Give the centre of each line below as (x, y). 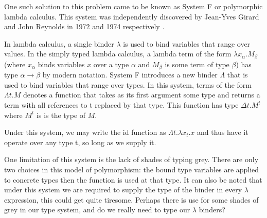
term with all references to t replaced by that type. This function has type (121, 105)
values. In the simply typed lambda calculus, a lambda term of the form (118, 54)
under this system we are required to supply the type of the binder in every (123, 190)
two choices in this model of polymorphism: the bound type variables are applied (132, 170)
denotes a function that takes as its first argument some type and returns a (141, 95)
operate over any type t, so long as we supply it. (80, 142)
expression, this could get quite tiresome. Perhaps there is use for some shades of (131, 199)
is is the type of (61, 115)
